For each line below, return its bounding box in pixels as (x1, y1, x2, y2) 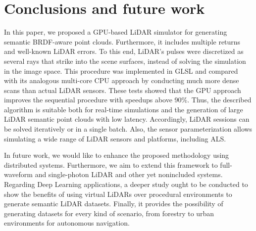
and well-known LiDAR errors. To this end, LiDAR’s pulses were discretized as (4, 46, 244, 56)
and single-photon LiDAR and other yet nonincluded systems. (35, 169, 223, 180)
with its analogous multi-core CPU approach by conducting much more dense (4, 75, 239, 86)
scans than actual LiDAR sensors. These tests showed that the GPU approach (4, 85, 241, 95)
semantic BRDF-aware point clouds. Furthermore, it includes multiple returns (4, 36, 241, 46)
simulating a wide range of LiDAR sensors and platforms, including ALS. (4, 133, 226, 143)
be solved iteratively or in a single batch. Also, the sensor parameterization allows (4, 124, 253, 134)
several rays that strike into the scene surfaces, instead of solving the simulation (4, 55, 246, 66)
